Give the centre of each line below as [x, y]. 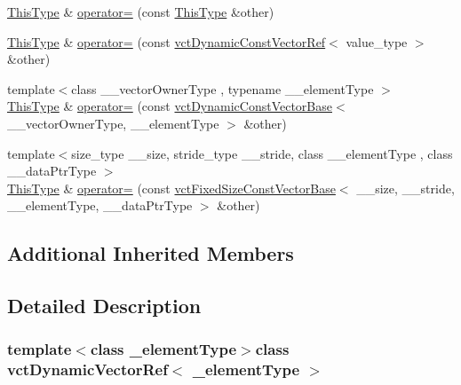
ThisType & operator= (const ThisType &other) [141, 12]
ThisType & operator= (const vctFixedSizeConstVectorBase [171, 188]
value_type [377, 41]
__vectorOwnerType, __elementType [113, 123]
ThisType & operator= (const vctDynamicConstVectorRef [167, 41]
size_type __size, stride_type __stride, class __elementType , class [262, 153]
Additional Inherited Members [151, 253]
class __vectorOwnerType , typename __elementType [223, 88]
